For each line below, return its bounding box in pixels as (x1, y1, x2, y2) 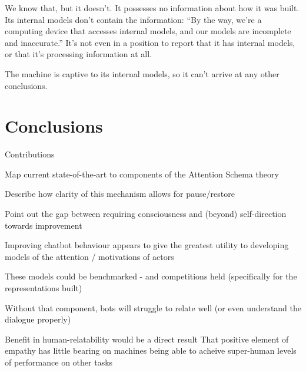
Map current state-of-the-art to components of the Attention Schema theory (5, 167, 279, 180)
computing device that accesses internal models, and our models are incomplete (5, 25, 291, 37)
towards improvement (5, 219, 82, 231)
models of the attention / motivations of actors (5, 250, 174, 262)
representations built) (5, 282, 82, 294)
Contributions (5, 148, 55, 160)
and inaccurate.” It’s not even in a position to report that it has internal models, (5, 36, 295, 48)
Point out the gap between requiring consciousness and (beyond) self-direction (5, 208, 287, 220)
